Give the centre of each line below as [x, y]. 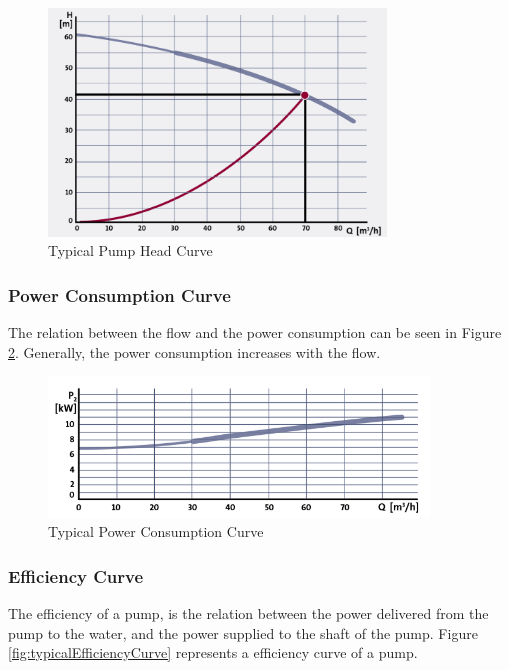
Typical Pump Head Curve [130, 250]
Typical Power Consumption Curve [156, 531]
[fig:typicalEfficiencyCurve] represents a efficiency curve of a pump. [213, 652]
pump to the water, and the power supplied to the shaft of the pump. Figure [243, 632]
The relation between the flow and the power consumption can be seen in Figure [255, 332]
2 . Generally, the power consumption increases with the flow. [194, 351]
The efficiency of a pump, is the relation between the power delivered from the [248, 613]
